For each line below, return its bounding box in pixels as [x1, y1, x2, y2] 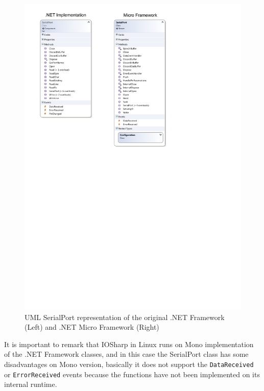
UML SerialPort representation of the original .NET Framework [25, 311, 225, 322]
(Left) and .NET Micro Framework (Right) [25, 322, 159, 332]
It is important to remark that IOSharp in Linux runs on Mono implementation [4, 338, 254, 349]
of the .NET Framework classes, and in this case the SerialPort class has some [4, 349, 249, 359]
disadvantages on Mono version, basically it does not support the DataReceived [4, 359, 254, 370]
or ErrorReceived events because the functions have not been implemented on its [4, 369, 260, 379]
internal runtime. [4, 379, 57, 389]
